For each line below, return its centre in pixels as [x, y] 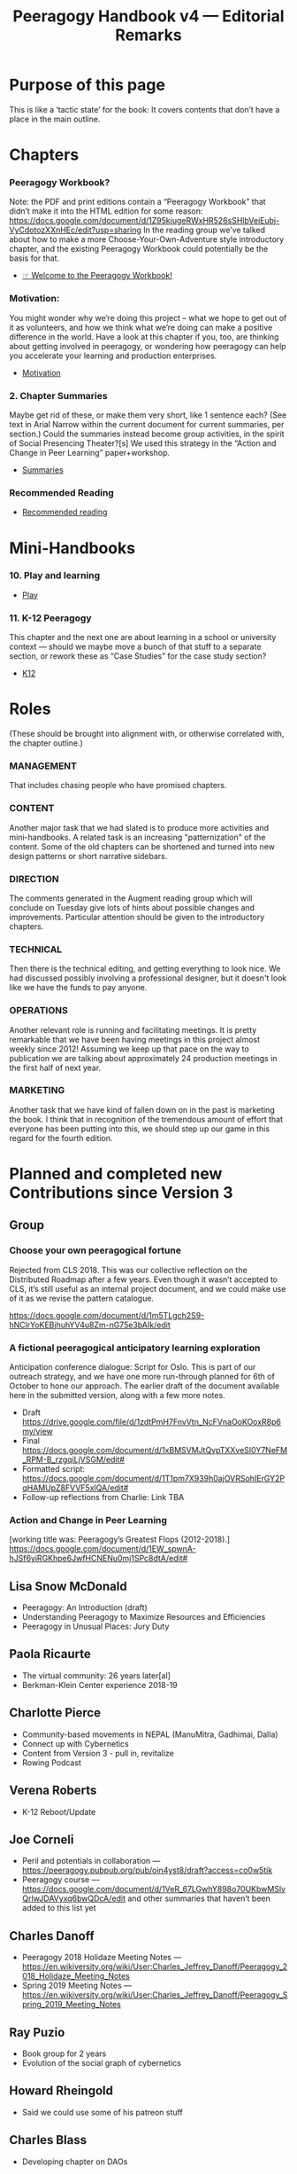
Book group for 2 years [64, 2053]
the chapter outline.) [46, 743]
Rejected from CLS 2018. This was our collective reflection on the [128, 1270]
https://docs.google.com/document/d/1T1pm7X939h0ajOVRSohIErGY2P [153, 1478]
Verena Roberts [53, 1791]
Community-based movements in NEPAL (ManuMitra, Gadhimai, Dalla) [150, 1734]
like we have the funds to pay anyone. [78, 988]
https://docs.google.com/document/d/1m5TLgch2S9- [107, 1315]
